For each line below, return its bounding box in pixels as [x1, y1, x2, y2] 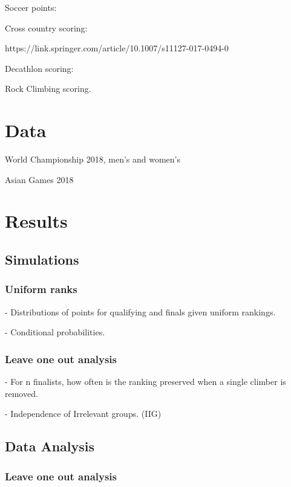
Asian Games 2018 [5, 173, 74, 185]
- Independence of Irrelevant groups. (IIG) [5, 407, 162, 420]
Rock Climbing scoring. [5, 82, 91, 95]
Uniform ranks [5, 282, 77, 297]
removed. [5, 387, 38, 399]
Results [5, 208, 68, 233]
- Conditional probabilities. [5, 326, 105, 338]
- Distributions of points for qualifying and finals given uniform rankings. [5, 305, 276, 318]
